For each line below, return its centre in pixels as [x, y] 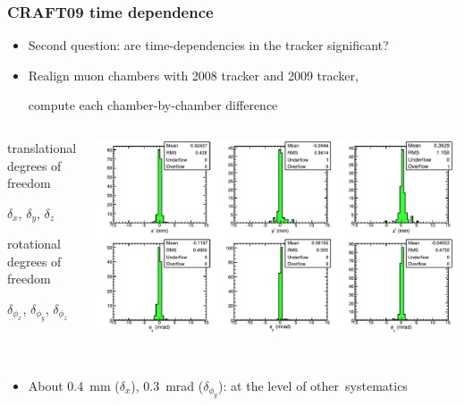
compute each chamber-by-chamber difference [153, 105]
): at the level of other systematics [313, 386]
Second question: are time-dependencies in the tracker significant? [208, 45]
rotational [34, 244]
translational [42, 148]
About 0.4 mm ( [74, 386]
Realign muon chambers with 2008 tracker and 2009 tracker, [193, 75]
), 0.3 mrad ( [167, 386]
